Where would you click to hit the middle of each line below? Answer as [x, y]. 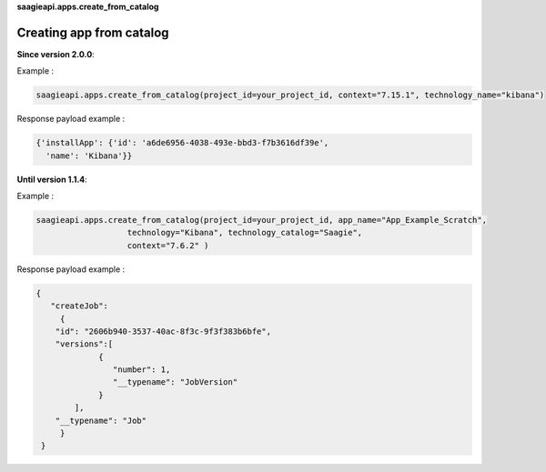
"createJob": [80, 306]
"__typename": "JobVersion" [175, 382]
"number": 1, [142, 370]
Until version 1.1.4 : [52, 179]
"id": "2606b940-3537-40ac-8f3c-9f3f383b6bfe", [163, 331]
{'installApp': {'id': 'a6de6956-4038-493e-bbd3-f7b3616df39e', [182, 143]
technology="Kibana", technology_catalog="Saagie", [245, 233]
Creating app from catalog [93, 32]
